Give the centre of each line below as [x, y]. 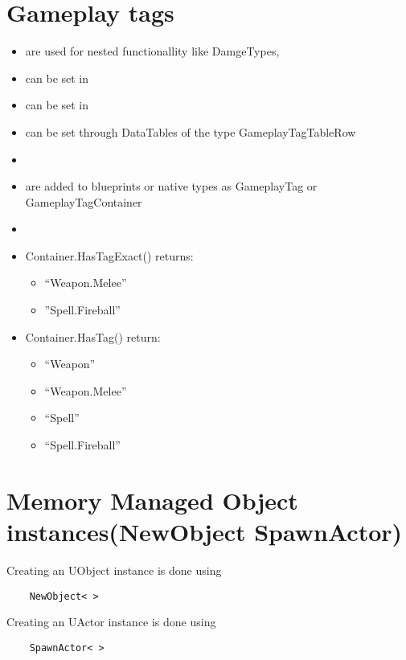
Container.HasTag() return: [93, 336]
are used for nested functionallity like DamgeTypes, [152, 51]
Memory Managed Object [152, 500]
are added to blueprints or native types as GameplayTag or [171, 186]
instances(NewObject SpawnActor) [205, 531]
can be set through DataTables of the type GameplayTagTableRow [191, 131]
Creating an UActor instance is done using [111, 622]
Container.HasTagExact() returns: [109, 255]
